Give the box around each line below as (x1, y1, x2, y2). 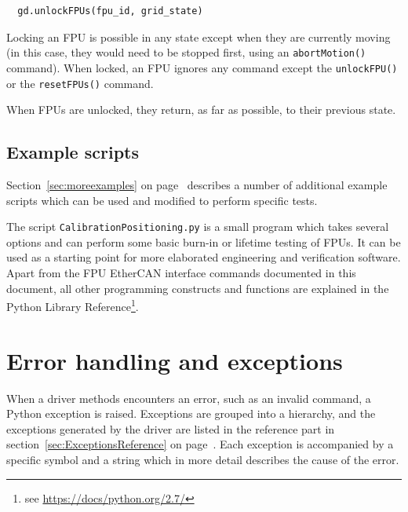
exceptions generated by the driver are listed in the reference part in (6, 420, 335, 437)
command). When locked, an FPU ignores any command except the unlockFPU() (6, 59, 398, 75)
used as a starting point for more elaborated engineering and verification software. (6, 249, 401, 265)
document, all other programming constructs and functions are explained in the (6, 280, 389, 296)
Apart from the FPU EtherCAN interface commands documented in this (6, 264, 356, 280)
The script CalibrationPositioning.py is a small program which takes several (6, 218, 389, 235)
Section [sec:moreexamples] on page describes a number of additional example (6, 176, 388, 192)
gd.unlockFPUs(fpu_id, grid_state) (17, 5, 203, 16)
